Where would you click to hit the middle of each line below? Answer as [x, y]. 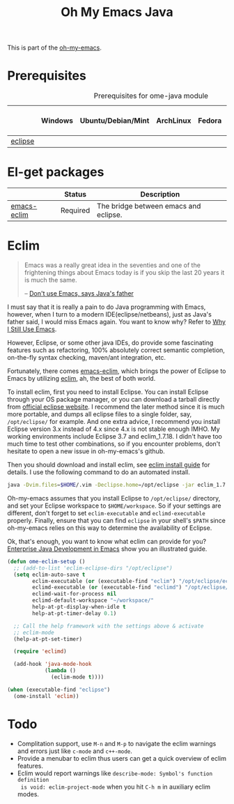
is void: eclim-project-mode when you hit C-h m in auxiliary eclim [116, 787]
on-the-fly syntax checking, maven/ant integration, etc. [86, 357]
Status [75, 195]
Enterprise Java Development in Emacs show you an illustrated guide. [107, 549]
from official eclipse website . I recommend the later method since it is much [116, 407]
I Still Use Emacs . [32, 329]
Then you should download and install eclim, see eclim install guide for [109, 465]
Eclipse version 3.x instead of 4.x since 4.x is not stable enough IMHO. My [114, 429]
